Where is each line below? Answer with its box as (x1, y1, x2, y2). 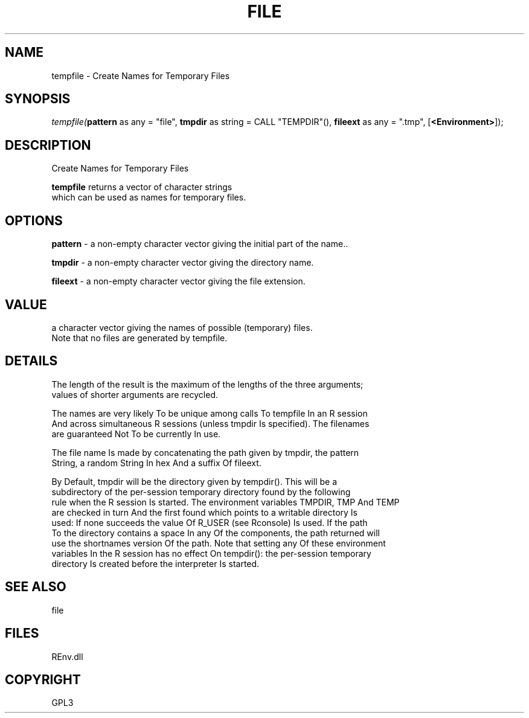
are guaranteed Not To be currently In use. (51, 428, 221, 439)
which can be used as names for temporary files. (51, 192, 246, 203)
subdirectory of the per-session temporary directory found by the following (51, 486, 351, 497)
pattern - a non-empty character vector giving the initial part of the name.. (51, 239, 348, 249)
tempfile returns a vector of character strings (51, 182, 232, 193)
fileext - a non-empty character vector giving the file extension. (51, 276, 306, 287)
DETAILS (5, 353, 58, 369)
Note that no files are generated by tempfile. (51, 332, 228, 343)
